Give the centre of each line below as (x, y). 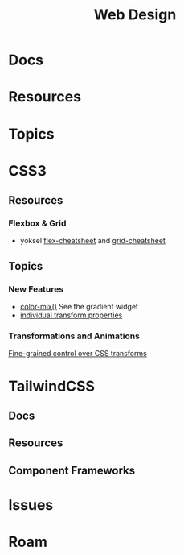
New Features (36, 289)
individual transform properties (71, 315)
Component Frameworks (72, 470)
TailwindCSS (51, 386)
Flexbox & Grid (37, 223)
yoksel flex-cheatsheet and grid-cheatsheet (93, 241)
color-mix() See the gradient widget (79, 307)
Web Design (135, 15)
